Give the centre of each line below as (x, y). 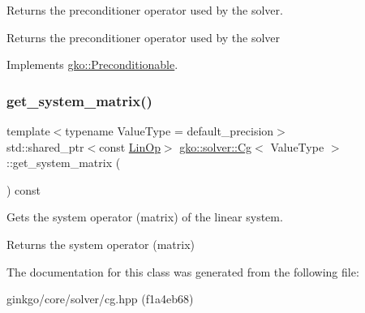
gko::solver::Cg (216, 146)
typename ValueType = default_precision (170, 131)
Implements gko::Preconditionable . (92, 64)
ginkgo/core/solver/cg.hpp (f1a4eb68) (100, 299)
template (28, 131)
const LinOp (130, 146)
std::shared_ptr (45, 146)
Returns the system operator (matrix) (101, 244)
